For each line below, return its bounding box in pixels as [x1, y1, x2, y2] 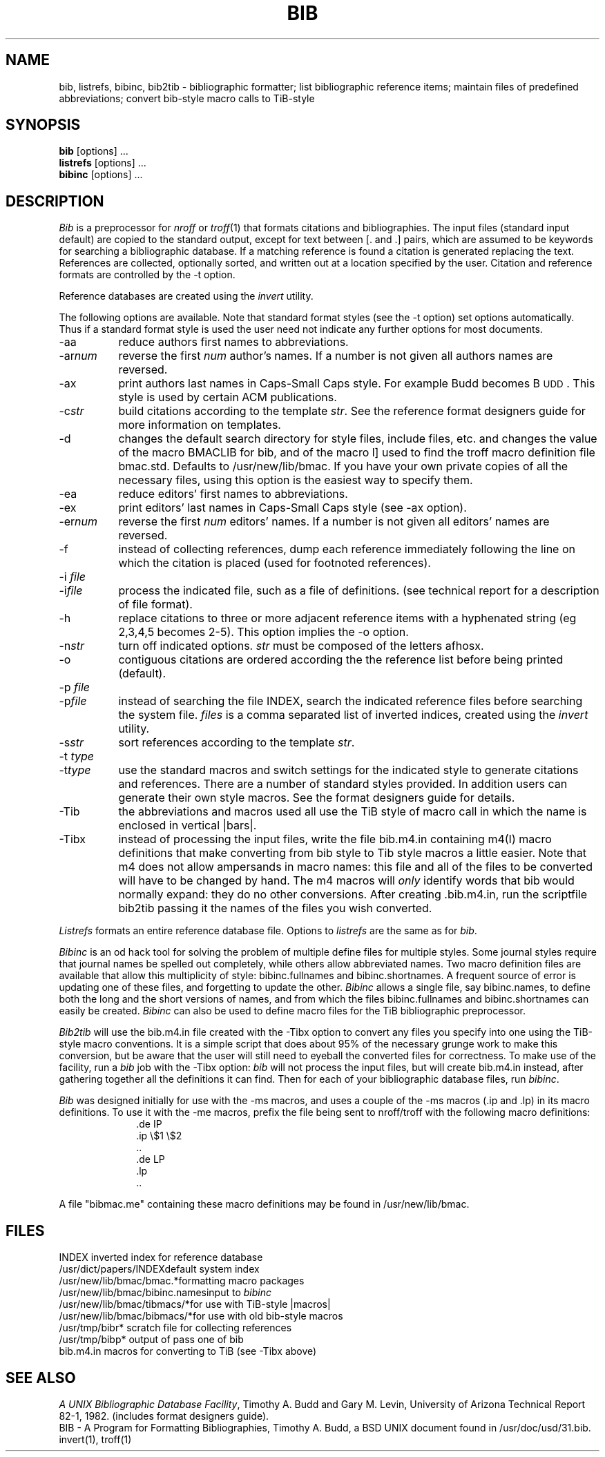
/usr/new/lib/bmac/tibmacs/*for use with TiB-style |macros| [59, 1298, 331, 1311]
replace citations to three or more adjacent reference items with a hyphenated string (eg [118, 611, 577, 626]
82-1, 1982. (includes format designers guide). [59, 1409, 269, 1422]
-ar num [59, 349, 97, 363]
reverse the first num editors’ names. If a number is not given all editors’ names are [118, 514, 550, 529]
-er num [59, 514, 98, 529]
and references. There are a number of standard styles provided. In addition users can [118, 777, 568, 791]
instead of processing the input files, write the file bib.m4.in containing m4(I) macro [118, 832, 552, 847]
